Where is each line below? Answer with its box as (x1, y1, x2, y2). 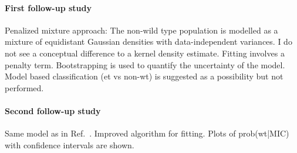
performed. (5, 81, 44, 94)
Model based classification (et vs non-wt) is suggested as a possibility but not (5, 70, 283, 82)
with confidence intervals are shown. (5, 138, 134, 151)
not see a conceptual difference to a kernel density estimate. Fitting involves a (5, 46, 285, 59)
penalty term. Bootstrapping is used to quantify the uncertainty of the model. (5, 58, 285, 71)
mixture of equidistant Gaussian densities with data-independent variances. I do (5, 35, 292, 48)
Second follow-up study (5, 104, 101, 117)
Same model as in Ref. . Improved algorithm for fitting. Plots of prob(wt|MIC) (5, 127, 289, 139)
